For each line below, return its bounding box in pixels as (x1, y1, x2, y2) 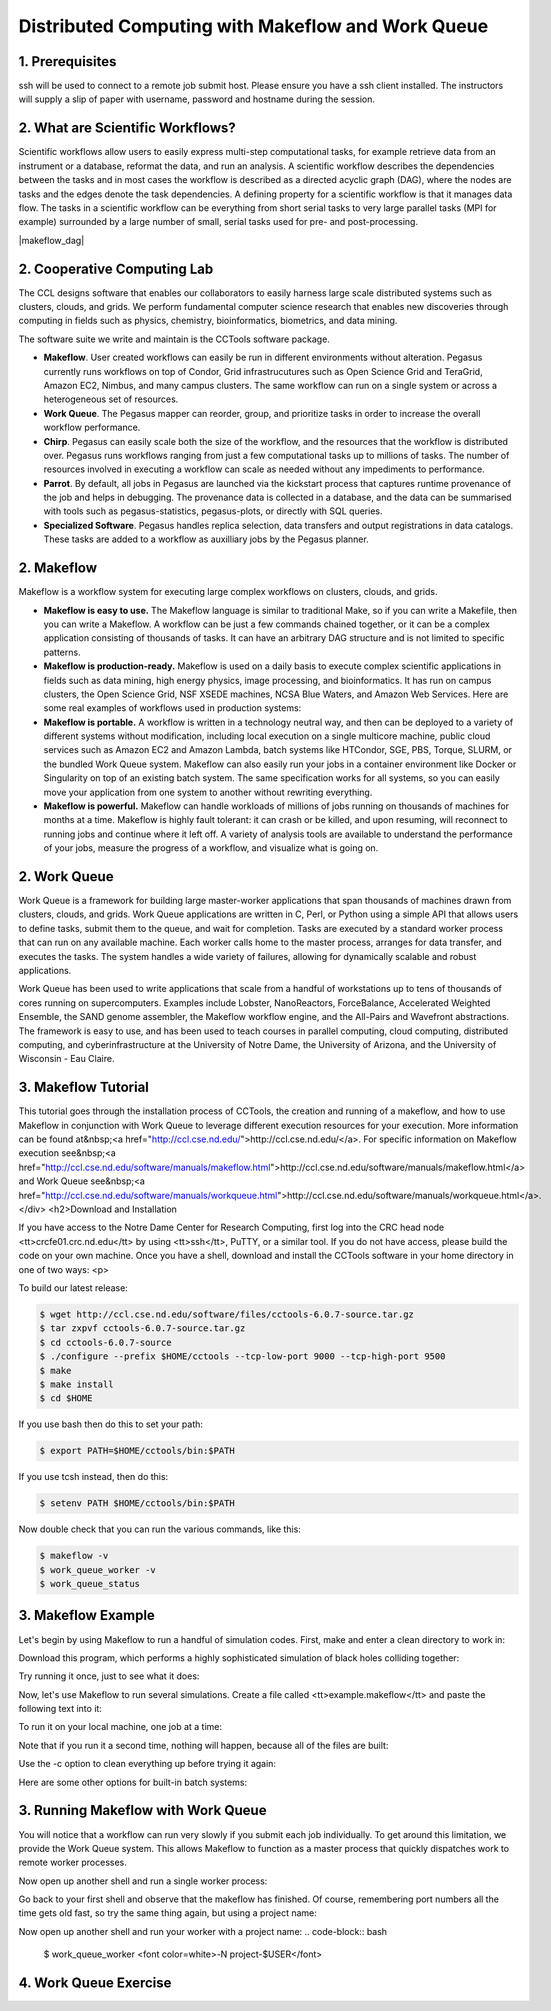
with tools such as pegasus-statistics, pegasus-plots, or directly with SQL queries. (43, 505, 383, 517)
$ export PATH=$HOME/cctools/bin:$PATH (39, 1445, 235, 1457)
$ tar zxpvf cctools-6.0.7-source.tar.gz (39, 1323, 246, 1334)
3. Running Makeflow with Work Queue (18, 1802, 267, 1819)
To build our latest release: (18, 1281, 129, 1294)
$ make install (39, 1378, 114, 1390)
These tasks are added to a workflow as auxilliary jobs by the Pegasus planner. (43, 533, 369, 545)
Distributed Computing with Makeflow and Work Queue (18, 15, 489, 37)
